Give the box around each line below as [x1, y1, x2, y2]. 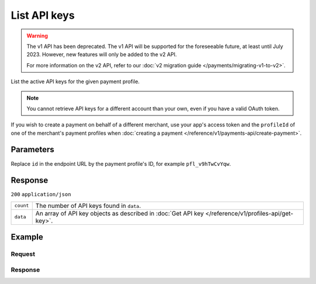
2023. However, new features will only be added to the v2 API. [26, 51, 177, 58]
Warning [26, 32, 48, 39]
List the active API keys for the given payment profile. [11, 78, 140, 85]
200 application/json [11, 191, 71, 198]
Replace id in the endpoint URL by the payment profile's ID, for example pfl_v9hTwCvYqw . [11, 160, 231, 167]
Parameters [11, 145, 54, 155]
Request [11, 250, 35, 258]
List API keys [11, 9, 75, 22]
